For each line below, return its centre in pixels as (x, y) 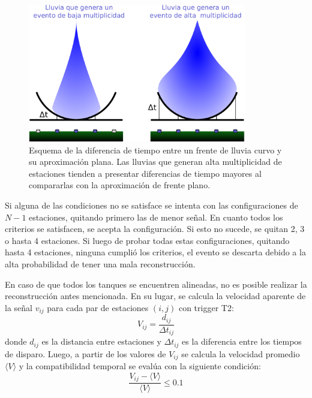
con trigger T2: (206, 307)
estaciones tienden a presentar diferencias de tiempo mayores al (145, 173)
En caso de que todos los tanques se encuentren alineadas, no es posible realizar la (156, 284)
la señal (19, 307)
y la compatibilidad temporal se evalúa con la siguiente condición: (140, 366)
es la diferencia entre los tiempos (242, 341)
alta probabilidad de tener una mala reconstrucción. (100, 263)
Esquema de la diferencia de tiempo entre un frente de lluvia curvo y (155, 150)
